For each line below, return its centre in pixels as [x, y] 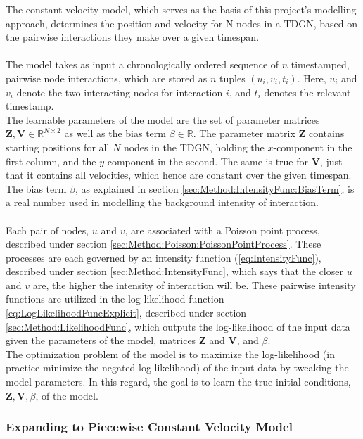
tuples [233, 78]
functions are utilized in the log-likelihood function [115, 299]
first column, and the [51, 161]
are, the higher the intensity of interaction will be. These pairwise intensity [194, 285]
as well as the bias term [115, 133]
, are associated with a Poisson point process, [222, 230]
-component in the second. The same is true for [206, 161]
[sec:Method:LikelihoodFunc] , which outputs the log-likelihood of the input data [178, 326]
